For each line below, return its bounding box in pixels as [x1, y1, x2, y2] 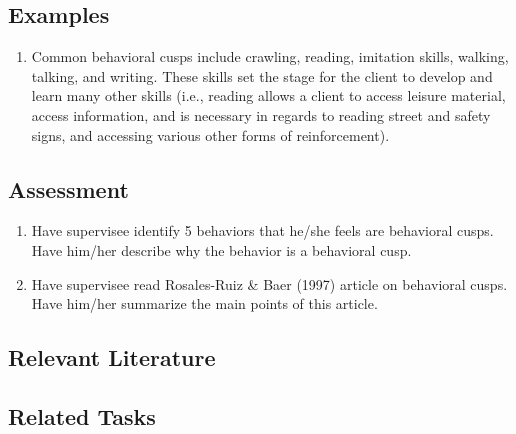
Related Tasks [8, 400, 156, 431]
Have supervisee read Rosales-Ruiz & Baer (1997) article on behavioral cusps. [31, 273, 508, 294]
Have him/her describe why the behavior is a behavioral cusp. [31, 239, 412, 260]
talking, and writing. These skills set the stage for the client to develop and [31, 65, 493, 86]
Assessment [8, 173, 129, 204]
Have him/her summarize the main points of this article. [31, 293, 378, 314]
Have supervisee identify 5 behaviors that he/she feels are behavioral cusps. [31, 220, 494, 241]
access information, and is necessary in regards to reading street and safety [31, 104, 491, 125]
